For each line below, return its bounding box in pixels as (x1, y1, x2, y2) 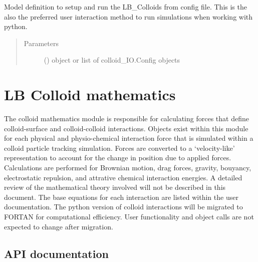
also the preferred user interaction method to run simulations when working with (4, 11, 253, 22)
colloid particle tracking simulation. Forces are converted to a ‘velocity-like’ (4, 142, 235, 153)
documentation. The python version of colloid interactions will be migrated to (4, 201, 243, 212)
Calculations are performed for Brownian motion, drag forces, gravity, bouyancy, (4, 162, 251, 173)
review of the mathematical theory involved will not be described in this (4, 182, 226, 192)
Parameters (24, 38, 59, 48)
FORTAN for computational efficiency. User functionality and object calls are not (4, 211, 254, 222)
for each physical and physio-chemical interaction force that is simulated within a (4, 133, 253, 143)
